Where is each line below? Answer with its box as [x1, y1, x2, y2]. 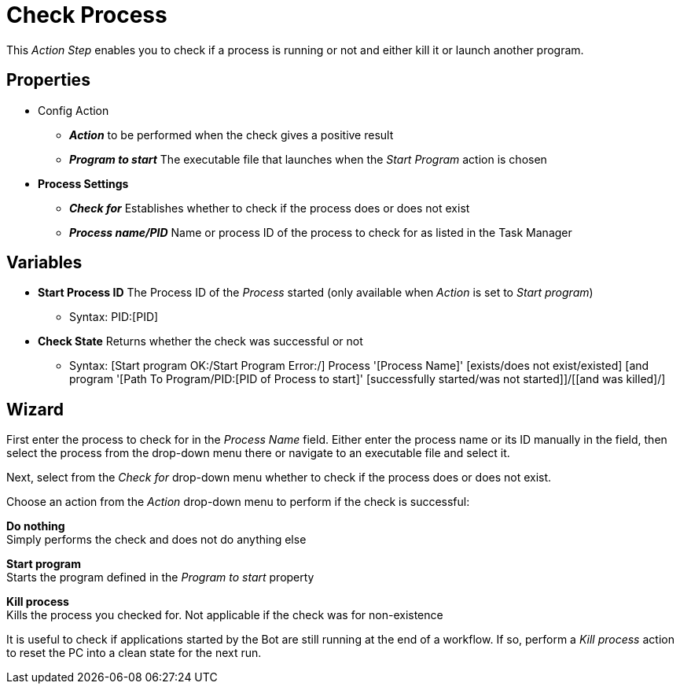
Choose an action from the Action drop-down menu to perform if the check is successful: [6, 495, 470, 509]
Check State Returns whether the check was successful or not [38, 334, 363, 349]
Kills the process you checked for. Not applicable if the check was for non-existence [6, 608, 443, 622]
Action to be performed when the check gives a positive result [69, 127, 394, 142]
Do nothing [6, 519, 65, 533]
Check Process [6, 2, 167, 28]
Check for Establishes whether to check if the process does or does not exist [69, 201, 470, 215]
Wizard [6, 399, 64, 419]
